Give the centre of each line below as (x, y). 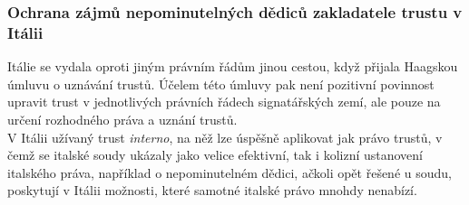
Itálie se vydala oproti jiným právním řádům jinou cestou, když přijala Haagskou (233, 66)
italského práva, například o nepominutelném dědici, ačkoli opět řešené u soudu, (230, 172)
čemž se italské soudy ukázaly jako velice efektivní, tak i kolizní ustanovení (215, 155)
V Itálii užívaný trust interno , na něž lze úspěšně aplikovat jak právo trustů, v (225, 137)
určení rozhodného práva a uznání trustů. (122, 119)
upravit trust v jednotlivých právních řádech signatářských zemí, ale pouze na (224, 102)
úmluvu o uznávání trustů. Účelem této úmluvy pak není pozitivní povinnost (221, 84)
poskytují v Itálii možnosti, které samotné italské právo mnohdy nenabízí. (212, 190)
